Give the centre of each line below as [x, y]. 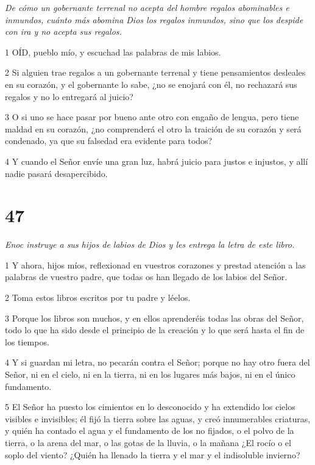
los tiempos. [27, 341]
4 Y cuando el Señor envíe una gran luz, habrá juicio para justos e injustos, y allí [157, 161]
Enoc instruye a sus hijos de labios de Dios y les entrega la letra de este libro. [150, 244]
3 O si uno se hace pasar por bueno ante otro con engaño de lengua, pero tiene [152, 117]
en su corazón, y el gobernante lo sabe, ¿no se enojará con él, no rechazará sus [151, 84]
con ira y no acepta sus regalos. [63, 31]
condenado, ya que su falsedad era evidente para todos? [109, 141]
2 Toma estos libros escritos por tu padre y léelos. [98, 297]
